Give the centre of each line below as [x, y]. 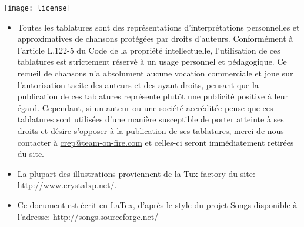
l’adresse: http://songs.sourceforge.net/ [88, 216]
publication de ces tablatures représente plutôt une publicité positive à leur [153, 96]
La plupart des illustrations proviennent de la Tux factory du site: [136, 173]
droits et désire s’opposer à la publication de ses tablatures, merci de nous [151, 131]
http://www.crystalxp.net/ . [67, 185]
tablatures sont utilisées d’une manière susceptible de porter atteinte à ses [151, 119]
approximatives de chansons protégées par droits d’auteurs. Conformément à [155, 39]
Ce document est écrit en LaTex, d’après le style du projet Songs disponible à [157, 204]
